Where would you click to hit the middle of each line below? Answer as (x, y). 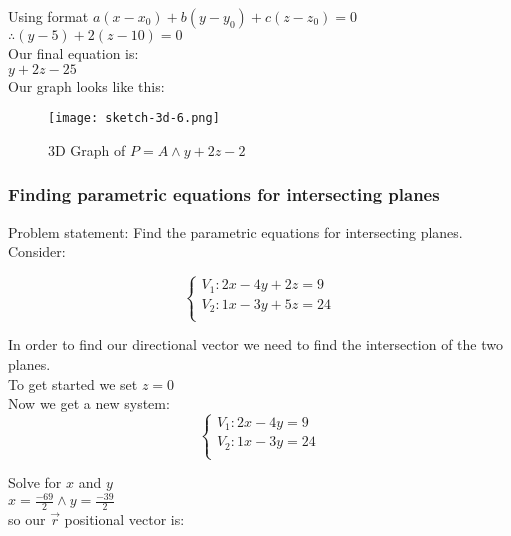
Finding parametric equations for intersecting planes (224, 194)
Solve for (35, 482)
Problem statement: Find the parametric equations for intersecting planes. (235, 231)
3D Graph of (87, 149)
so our (27, 519)
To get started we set (73, 383)
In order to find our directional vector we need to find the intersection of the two (255, 344)
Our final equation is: (73, 53)
